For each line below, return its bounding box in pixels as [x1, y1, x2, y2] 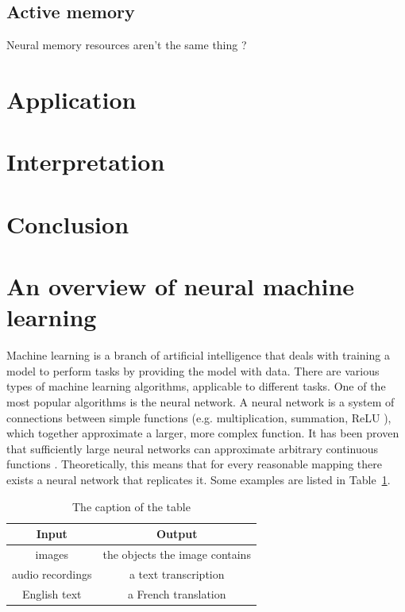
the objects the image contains [102, 546, 251, 563]
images [35, 546, 68, 563]
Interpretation [6, 145, 165, 178]
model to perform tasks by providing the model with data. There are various [6, 362, 380, 379]
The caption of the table [71, 498, 191, 514]
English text [21, 585, 82, 602]
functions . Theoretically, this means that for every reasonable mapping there [6, 456, 383, 472]
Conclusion [6, 207, 129, 240]
